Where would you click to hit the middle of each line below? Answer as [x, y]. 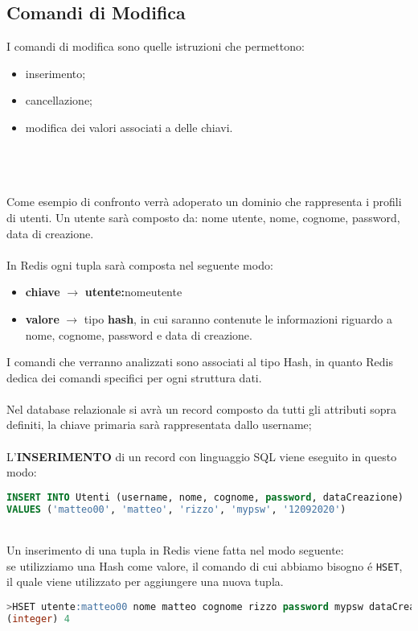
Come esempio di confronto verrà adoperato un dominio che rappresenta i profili [204, 202]
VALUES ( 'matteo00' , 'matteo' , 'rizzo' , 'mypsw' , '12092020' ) [176, 509]
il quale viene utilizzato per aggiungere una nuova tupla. [145, 582]
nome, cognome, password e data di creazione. [139, 334]
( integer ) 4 [38, 619]
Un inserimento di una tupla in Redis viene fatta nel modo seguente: [175, 550]
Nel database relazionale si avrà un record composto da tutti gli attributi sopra [202, 408]
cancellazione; [59, 100]
